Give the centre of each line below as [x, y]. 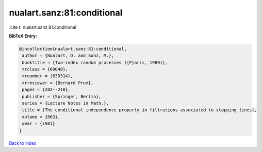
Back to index [23, 143]
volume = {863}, [41, 117]
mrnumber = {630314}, [48, 76]
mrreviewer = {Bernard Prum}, [58, 83]
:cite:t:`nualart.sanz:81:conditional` [43, 27]
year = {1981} [39, 124]
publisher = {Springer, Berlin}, [62, 96]
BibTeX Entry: [23, 36]
